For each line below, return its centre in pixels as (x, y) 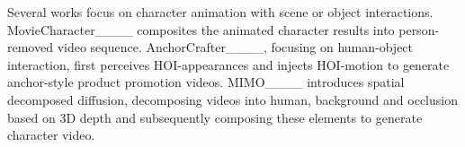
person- (419, 29)
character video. (51, 135)
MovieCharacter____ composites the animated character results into (201, 29)
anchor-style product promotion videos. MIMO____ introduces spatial (206, 82)
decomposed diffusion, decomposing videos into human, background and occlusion (232, 99)
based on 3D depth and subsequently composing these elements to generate (215, 117)
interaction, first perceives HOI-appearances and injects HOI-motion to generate (228, 64)
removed (30, 47)
